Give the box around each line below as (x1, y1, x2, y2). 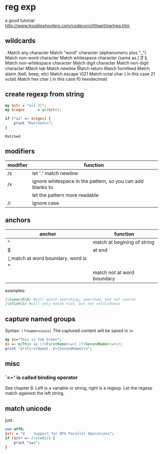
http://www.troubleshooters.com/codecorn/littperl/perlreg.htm (5, 22, 130, 28)
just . (5, 417, 15, 423)
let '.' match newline (32, 169, 78, 176)
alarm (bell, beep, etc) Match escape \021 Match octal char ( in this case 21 (5, 71, 155, 77)
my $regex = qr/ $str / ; (5, 107, 62, 113)
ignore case (32, 200, 59, 206)
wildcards (5, 37, 36, 45)
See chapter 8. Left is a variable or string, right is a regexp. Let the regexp (5, 385, 153, 391)
